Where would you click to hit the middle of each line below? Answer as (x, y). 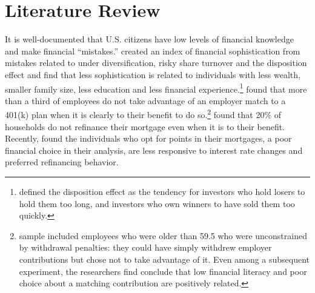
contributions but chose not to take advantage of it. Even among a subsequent (164, 259)
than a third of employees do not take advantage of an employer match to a (145, 100)
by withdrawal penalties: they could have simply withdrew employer (145, 247)
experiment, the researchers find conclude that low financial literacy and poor (163, 271)
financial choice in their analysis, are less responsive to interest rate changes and (154, 150)
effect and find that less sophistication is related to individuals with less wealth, (153, 74)
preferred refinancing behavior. (62, 162)
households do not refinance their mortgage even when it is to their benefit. (145, 126)
